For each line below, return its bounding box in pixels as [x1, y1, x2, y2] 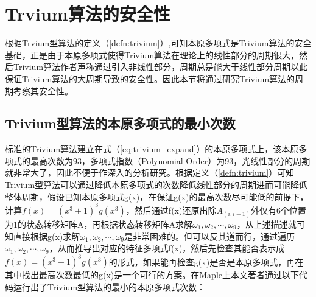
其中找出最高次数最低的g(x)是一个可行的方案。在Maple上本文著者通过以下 [5, 268, 300, 281]
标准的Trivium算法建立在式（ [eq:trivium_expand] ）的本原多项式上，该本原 [5, 142, 299, 155]
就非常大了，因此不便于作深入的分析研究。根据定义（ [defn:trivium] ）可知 [5, 166, 295, 179]
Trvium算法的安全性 [5, 1, 170, 26]
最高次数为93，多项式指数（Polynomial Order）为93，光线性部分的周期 [30, 154, 311, 167]
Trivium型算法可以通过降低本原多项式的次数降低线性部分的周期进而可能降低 [5, 178, 308, 191]
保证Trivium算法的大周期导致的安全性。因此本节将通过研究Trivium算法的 [5, 72, 295, 85]
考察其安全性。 [13, 84, 73, 97]
